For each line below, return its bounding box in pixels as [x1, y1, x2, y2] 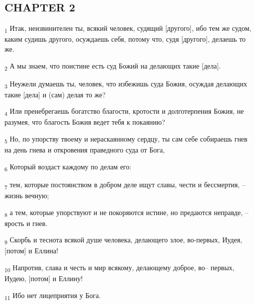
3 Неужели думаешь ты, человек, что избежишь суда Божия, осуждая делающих [4, 78, 247, 90]
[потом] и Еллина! [4, 245, 59, 256]
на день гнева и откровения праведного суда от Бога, [4, 145, 165, 155]
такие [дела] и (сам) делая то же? [4, 89, 106, 99]
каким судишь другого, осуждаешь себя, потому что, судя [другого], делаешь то [4, 34, 246, 44]
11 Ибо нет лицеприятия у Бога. [4, 290, 101, 302]
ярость [4, 218, 24, 228]
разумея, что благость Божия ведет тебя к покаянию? [4, 117, 166, 127]
